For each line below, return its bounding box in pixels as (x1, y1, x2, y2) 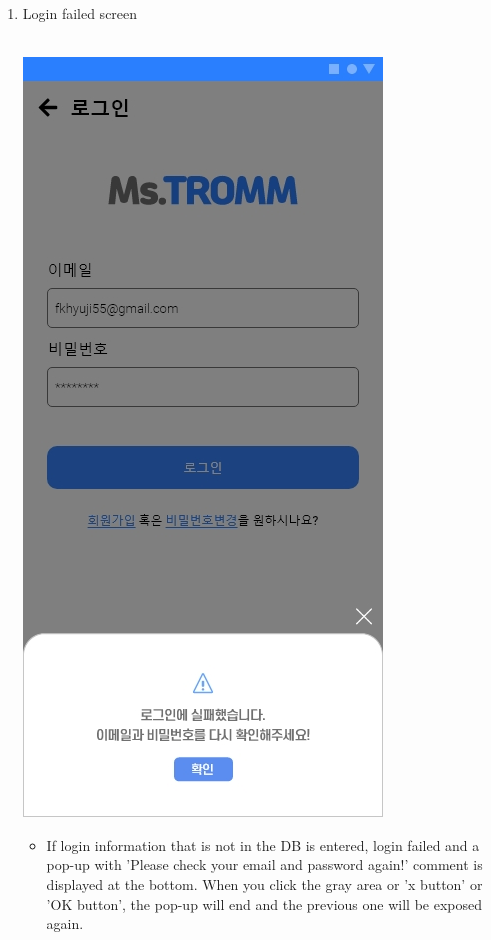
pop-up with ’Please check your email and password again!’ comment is (46, 854, 483, 875)
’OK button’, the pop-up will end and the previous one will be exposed (46, 893, 483, 914)
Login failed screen (22, 3, 138, 23)
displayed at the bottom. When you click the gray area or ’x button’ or (46, 873, 483, 894)
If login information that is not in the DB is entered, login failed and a (46, 834, 480, 855)
